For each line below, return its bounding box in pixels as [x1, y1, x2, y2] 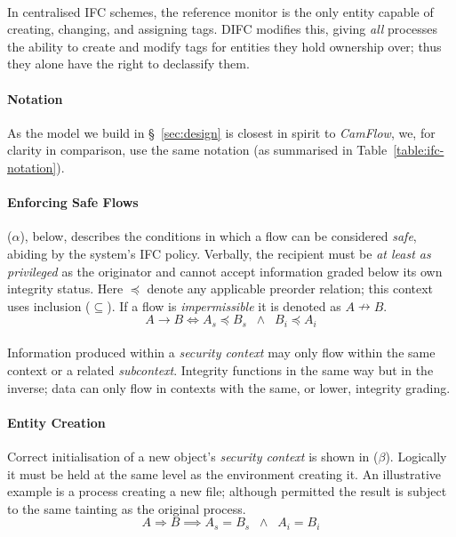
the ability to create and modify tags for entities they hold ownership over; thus [7, 36, 442, 55]
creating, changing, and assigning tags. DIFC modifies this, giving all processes [7, 20, 437, 38]
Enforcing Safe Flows [7, 193, 139, 212]
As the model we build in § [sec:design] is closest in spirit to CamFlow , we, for [7, 123, 436, 141]
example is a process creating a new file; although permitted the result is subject [7, 482, 447, 501]
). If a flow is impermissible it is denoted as [107, 296, 341, 315]
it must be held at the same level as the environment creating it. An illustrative [7, 464, 442, 483]
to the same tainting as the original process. [7, 499, 246, 517]
